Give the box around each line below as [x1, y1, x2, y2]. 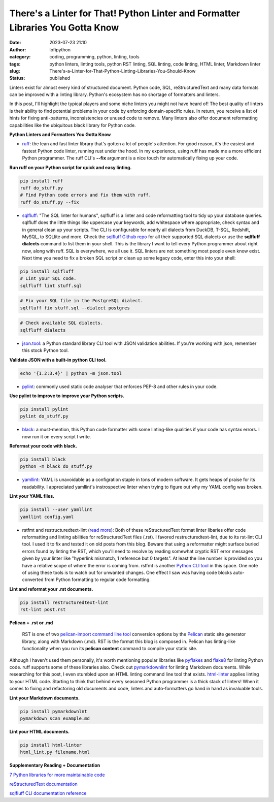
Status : [9, 75, 25, 81]
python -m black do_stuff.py [20, 464, 93, 469]
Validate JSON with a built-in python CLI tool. [9, 357, 107, 363]
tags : [9, 61, 21, 67]
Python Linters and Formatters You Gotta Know [9, 132, 111, 138]
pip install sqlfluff [20, 269, 74, 274]
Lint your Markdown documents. [9, 695, 80, 701]
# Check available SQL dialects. [20, 320, 104, 326]
